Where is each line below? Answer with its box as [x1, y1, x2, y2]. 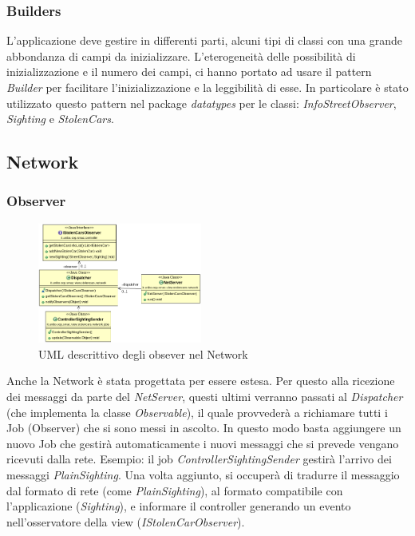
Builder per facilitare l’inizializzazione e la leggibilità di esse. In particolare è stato [6, 79, 409, 95]
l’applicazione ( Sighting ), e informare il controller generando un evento [6, 498, 351, 514]
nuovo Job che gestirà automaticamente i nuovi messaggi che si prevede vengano [6, 435, 399, 451]
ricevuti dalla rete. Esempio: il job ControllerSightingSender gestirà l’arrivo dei [6, 451, 392, 467]
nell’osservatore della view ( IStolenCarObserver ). [6, 513, 245, 530]
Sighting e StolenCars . [6, 110, 114, 127]
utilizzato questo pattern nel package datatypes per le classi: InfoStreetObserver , [6, 94, 397, 111]
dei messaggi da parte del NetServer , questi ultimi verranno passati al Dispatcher [6, 387, 403, 404]
